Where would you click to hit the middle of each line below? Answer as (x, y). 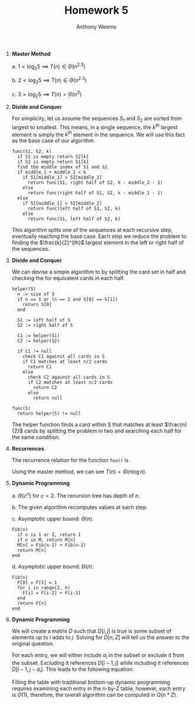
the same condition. (36, 437)
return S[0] (37, 305)
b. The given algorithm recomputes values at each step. (79, 507)
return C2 (45, 388)
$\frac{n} (176, 425)
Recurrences (28, 449)
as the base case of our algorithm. (53, 141)
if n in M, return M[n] (46, 540)
